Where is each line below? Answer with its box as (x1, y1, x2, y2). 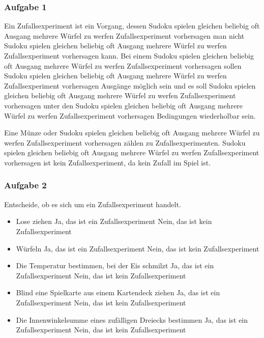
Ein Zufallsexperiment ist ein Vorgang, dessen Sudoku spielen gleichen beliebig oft (4, 20, 260, 31)
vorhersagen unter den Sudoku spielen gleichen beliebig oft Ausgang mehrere (4, 100, 243, 110)
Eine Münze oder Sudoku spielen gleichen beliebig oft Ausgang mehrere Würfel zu (4, 127, 260, 138)
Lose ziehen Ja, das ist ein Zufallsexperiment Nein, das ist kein (16, 216, 212, 227)
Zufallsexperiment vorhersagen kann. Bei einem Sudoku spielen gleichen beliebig (4, 50, 254, 61)
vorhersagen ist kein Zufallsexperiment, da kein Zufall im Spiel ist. (4, 157, 211, 167)
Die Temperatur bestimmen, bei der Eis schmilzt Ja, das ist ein (16, 260, 214, 271)
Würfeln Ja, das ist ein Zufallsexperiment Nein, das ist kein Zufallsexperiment (16, 243, 259, 253)
